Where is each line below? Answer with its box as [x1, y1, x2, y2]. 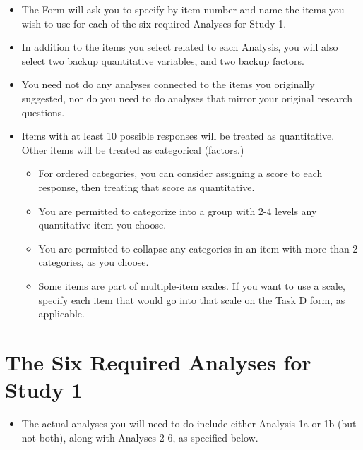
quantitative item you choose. [38, 217, 167, 232]
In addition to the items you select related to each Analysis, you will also [21, 39, 338, 54]
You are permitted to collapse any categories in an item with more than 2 [38, 241, 358, 255]
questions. [21, 104, 65, 119]
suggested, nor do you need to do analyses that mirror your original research [21, 90, 352, 105]
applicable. [38, 306, 85, 321]
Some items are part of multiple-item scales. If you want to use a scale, [38, 278, 345, 293]
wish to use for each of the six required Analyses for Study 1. [21, 16, 287, 30]
